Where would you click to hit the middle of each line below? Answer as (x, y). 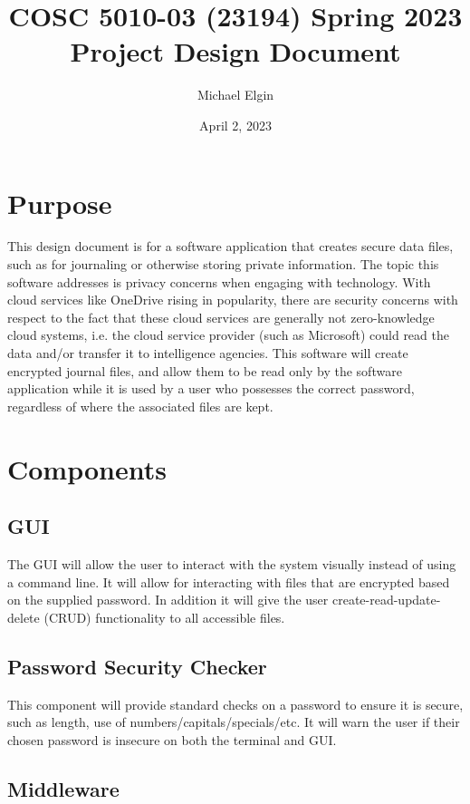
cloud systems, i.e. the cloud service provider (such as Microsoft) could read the (228, 335)
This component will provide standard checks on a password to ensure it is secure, (235, 704)
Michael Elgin (235, 95)
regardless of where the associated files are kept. (140, 406)
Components (87, 468)
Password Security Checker (137, 666)
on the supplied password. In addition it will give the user (168, 600)
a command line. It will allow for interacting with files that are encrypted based (229, 581)
